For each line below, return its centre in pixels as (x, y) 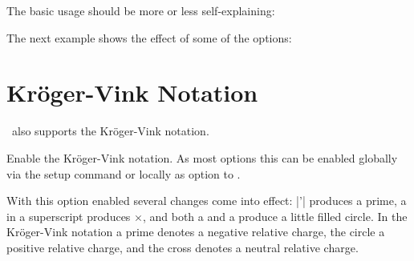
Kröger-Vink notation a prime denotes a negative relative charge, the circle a (196, 232)
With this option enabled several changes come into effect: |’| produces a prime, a (207, 201)
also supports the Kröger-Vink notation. (110, 131)
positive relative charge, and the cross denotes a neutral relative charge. (183, 247)
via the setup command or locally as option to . (124, 173)
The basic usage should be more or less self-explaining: (141, 10)
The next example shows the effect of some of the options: (149, 37)
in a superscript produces (69, 216)
